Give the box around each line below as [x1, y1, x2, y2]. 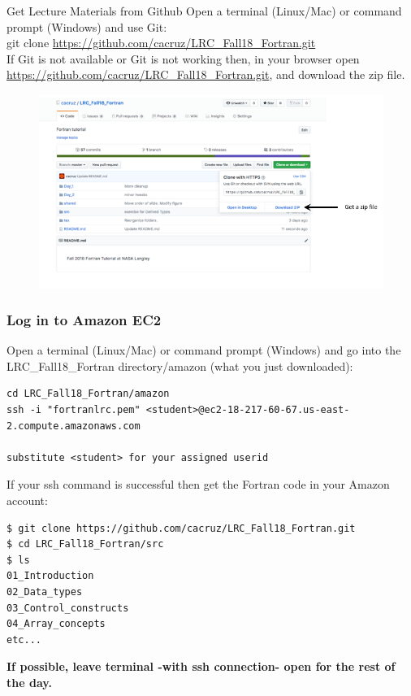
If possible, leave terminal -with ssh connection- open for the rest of [6, 658, 396, 675]
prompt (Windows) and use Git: [6, 18, 167, 35]
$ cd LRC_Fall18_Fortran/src [6, 538, 164, 550]
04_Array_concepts [6, 618, 106, 630]
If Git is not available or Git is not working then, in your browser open [6, 50, 360, 67]
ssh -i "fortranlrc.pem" [6, 404, 141, 416]
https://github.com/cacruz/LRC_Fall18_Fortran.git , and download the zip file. [6, 66, 405, 83]
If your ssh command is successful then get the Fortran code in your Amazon [6, 476, 390, 493]
